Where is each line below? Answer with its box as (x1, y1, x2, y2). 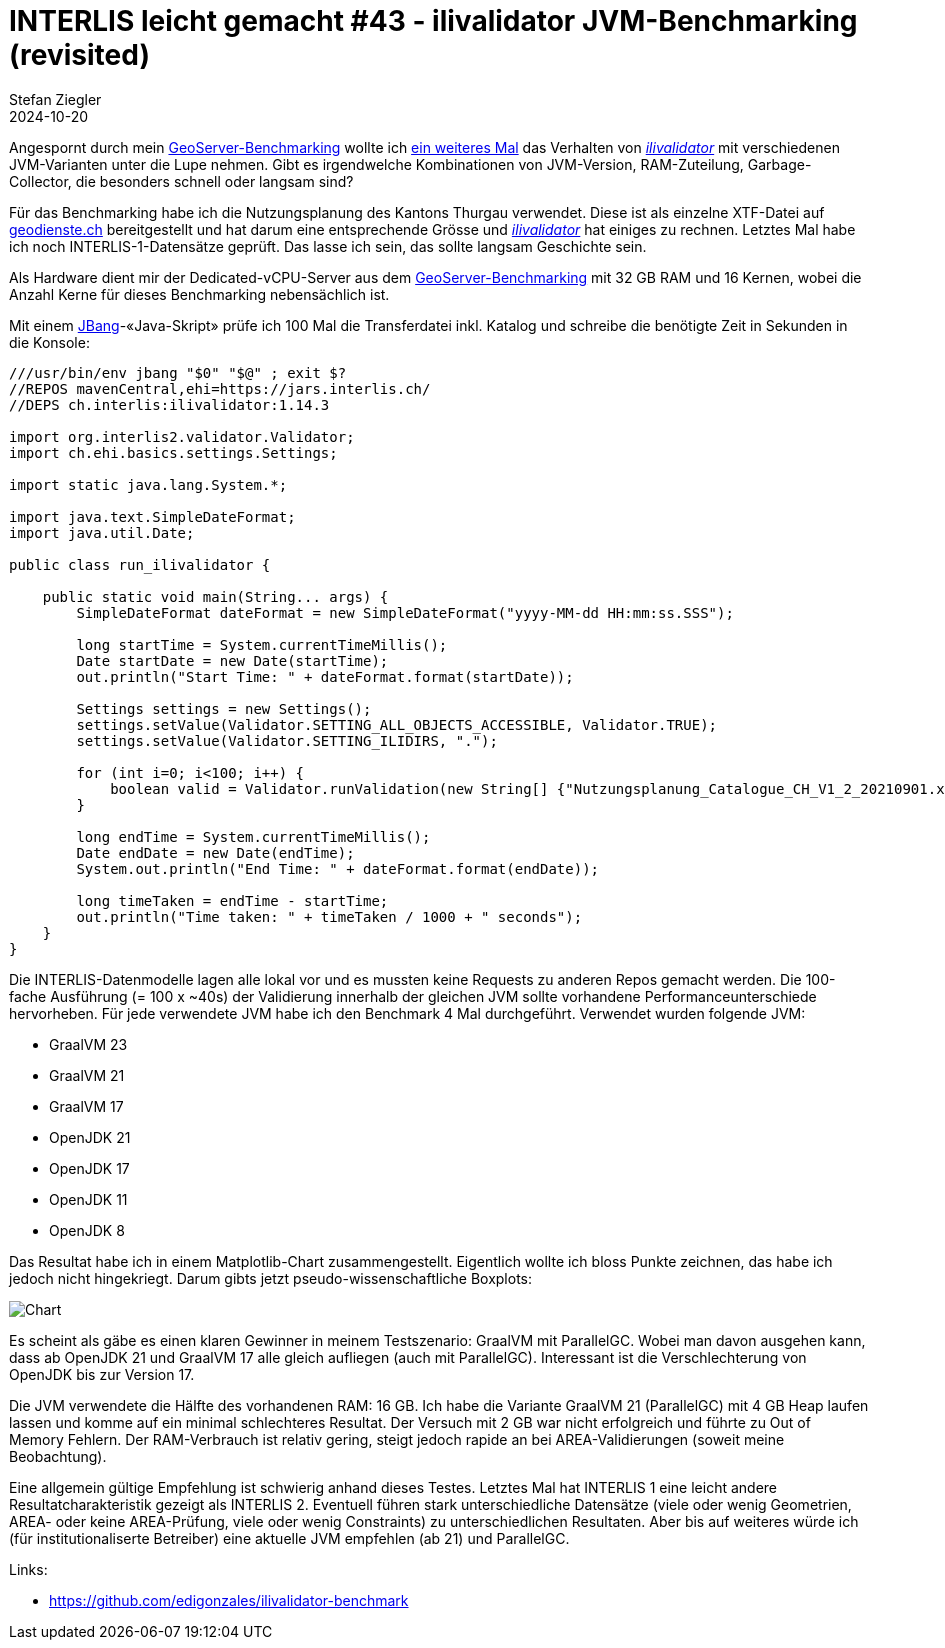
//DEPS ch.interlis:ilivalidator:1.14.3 (9, 396, 330, 413)
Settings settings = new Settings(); (76, 700, 372, 717)
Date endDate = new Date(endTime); (76, 844, 355, 861)
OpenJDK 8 (49, 1221, 125, 1239)
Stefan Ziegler (9, 90, 102, 108)
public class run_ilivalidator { (9, 556, 271, 573)
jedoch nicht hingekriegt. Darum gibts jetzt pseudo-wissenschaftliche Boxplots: (9, 1269, 533, 1287)
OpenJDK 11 (49, 1190, 128, 1208)
